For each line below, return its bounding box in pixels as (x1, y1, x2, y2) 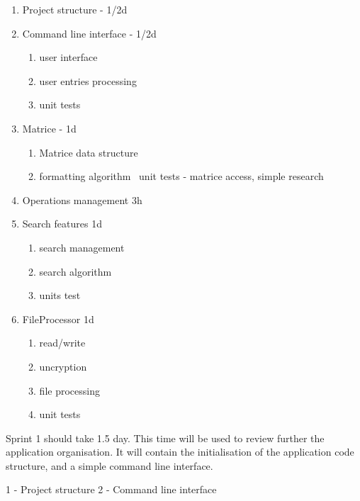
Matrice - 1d (22, 120, 77, 135)
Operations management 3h (22, 192, 142, 207)
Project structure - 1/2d (22, 2, 128, 16)
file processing (39, 383, 100, 398)
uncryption (39, 359, 87, 373)
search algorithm (39, 264, 112, 278)
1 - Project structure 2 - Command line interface (6, 482, 217, 497)
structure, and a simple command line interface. (6, 458, 213, 473)
